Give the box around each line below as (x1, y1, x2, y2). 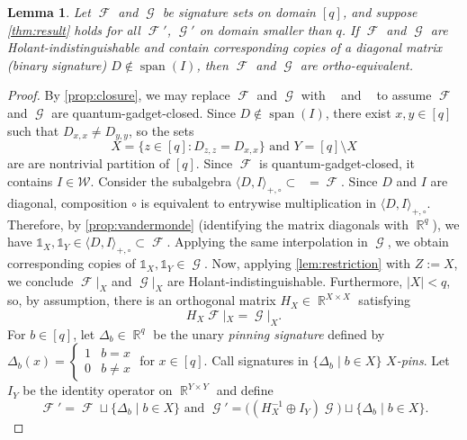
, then (196, 55, 229, 74)
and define (216, 381, 274, 400)
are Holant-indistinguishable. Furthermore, (167, 271, 403, 290)
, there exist (325, 103, 391, 121)
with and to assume (301, 85, 432, 104)
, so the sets (128, 121, 194, 139)
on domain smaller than (199, 20, 332, 39)
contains (7, 172, 53, 191)
